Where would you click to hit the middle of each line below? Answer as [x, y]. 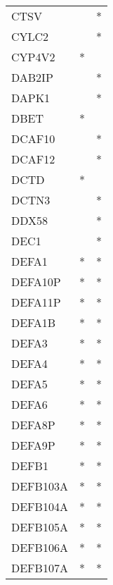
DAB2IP [32, 77]
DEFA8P [33, 425]
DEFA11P [36, 302]
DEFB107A [40, 568]
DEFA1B [34, 322]
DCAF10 [33, 138]
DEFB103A [40, 486]
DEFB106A [40, 547]
